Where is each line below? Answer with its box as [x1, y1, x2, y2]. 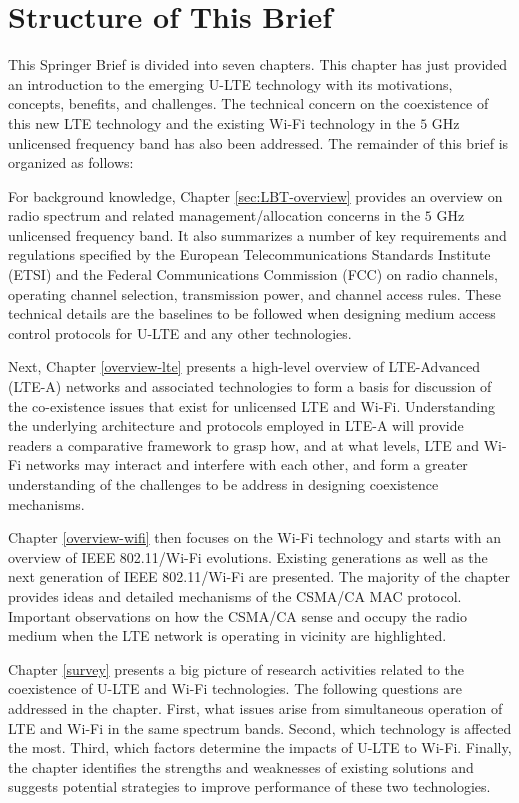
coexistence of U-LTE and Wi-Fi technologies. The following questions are [8, 678, 462, 699]
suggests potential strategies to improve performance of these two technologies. [8, 776, 491, 797]
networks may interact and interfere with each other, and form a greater [25, 454, 468, 475]
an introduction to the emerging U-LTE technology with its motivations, [8, 73, 453, 94]
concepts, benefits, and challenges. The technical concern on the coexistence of [8, 93, 489, 114]
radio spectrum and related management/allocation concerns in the [8, 205, 421, 226]
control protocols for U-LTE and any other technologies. [8, 322, 352, 343]
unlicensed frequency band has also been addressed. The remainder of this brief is [8, 132, 509, 153]
